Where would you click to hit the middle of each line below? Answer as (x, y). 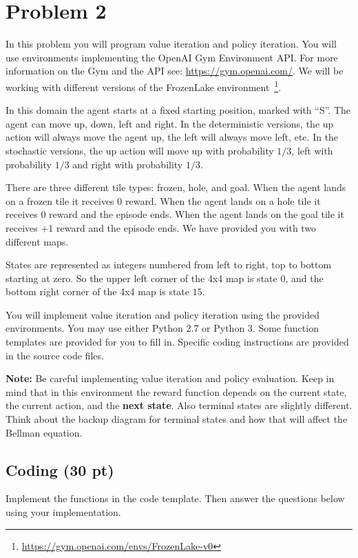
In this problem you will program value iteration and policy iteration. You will (171, 44)
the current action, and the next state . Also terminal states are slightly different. (179, 405)
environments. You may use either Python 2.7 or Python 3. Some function (162, 328)
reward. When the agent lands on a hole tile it (223, 200)
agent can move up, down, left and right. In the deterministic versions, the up (170, 123)
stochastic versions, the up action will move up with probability (140, 150)
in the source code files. (55, 355)
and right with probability (128, 164)
